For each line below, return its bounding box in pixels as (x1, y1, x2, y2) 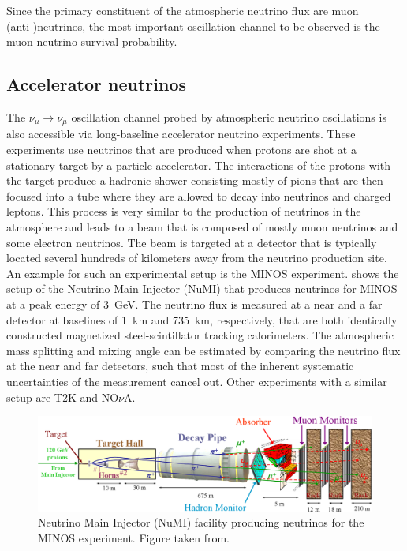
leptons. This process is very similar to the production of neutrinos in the (6, 203, 361, 219)
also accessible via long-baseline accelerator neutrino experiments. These (6, 126, 356, 142)
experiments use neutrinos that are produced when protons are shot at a (6, 141, 357, 158)
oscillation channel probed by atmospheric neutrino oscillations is (71, 108, 386, 125)
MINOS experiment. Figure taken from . (38, 529, 230, 545)
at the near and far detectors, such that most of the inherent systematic (6, 358, 354, 374)
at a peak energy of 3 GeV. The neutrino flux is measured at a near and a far (6, 295, 383, 312)
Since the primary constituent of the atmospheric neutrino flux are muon (6, 2, 359, 18)
